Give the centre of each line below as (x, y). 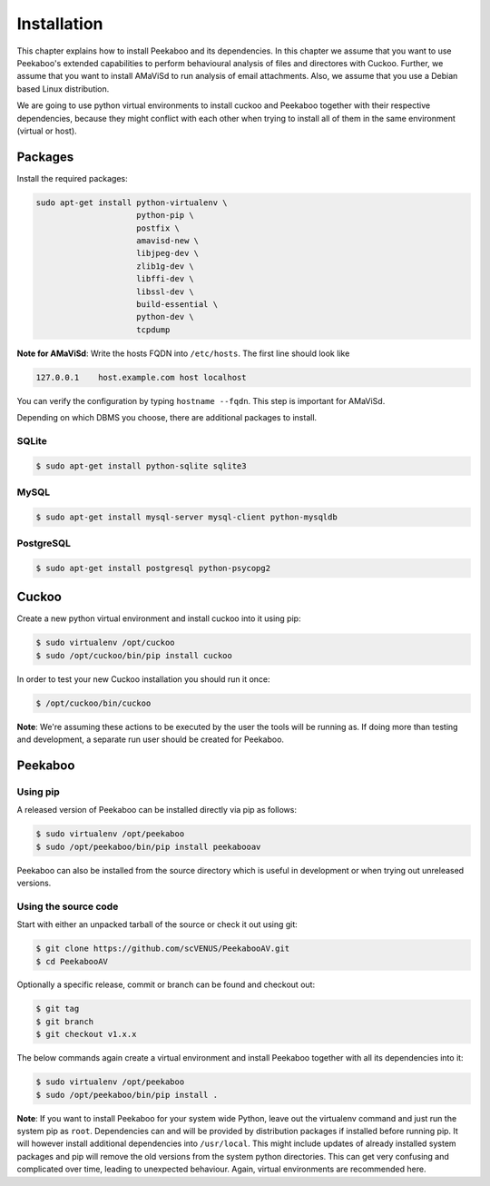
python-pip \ (165, 215)
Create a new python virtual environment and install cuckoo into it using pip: (159, 618)
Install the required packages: (73, 178)
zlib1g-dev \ (165, 266)
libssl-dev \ (165, 292)
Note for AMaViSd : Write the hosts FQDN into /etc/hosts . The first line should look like (183, 353)
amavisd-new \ (168, 240)
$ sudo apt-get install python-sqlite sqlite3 (141, 466)
